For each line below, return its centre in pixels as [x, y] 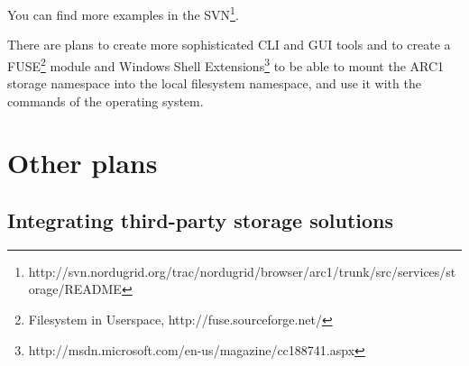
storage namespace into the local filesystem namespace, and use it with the [214, 83]
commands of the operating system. [106, 101]
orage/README [75, 289]
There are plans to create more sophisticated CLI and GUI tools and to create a [229, 45]
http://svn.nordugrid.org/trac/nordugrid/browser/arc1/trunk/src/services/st [242, 271]
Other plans [83, 163]
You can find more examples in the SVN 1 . [123, 13]
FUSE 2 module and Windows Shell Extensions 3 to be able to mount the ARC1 [226, 64]
